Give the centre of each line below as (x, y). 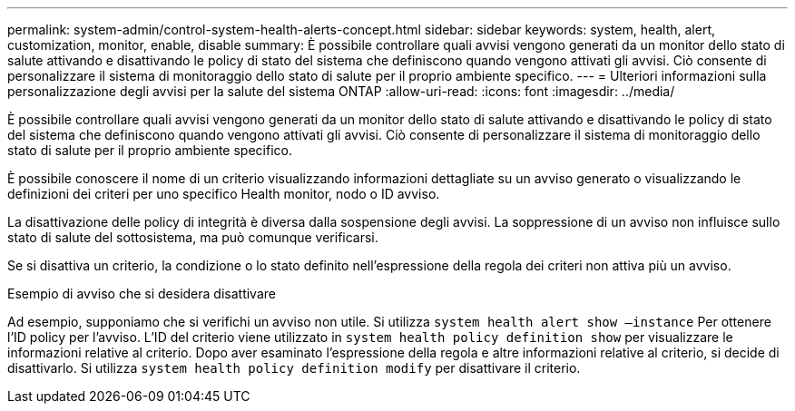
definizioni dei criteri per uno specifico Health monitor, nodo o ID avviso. (224, 194)
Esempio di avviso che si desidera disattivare (142, 294)
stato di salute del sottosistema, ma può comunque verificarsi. (193, 237)
